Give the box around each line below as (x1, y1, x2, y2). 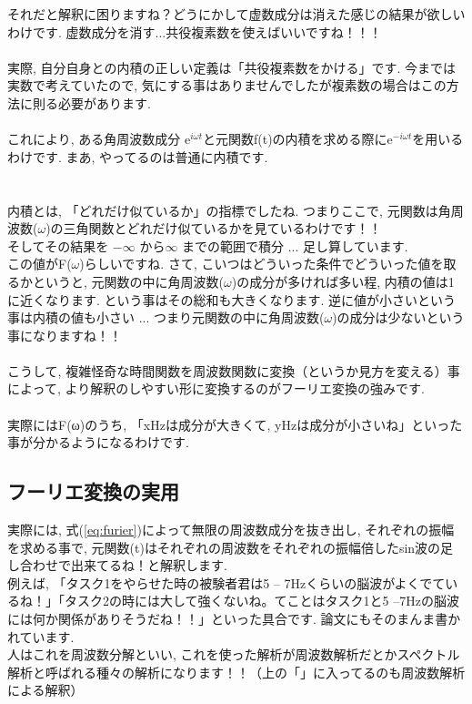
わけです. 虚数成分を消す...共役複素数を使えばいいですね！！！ (7, 22, 382, 41)
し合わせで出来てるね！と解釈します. (7, 556, 227, 575)
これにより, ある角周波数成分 (7, 129, 181, 148)
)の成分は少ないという (332, 308, 465, 327)
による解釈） (7, 680, 84, 699)
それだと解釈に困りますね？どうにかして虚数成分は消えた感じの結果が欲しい (7, 5, 466, 23)
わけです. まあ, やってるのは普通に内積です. (7, 147, 268, 166)
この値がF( (7, 254, 72, 273)
